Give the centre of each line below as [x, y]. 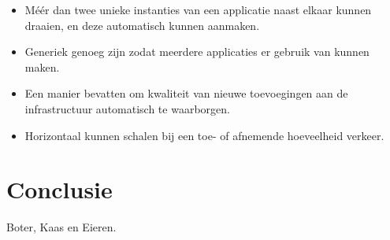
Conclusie [59, 189]
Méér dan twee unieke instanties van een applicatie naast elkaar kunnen [198, 9]
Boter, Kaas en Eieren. [61, 227]
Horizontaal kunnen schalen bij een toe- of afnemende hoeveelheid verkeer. [204, 135]
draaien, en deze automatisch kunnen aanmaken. [142, 25]
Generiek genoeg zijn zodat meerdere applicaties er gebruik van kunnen [197, 52]
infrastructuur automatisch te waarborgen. [127, 108]
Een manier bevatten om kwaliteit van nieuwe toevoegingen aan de [186, 93]
